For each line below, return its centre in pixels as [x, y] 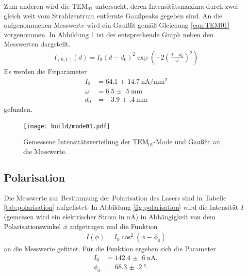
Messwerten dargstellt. [37, 44]
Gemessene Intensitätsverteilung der [77, 142]
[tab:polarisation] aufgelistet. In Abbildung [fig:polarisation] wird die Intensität [121, 207]
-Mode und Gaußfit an [187, 142]
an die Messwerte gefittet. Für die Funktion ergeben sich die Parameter [110, 249]
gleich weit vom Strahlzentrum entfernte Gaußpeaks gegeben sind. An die [113, 15]
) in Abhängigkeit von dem [175, 217]
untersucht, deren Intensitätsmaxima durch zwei [166, 6]
